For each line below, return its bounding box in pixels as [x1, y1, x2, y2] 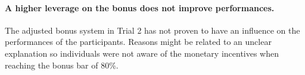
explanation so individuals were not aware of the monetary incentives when [5, 47, 279, 59]
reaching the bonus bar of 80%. [5, 58, 119, 71]
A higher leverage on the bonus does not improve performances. [5, 1, 275, 14]
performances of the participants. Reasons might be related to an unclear [5, 35, 272, 48]
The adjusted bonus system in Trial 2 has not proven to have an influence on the [5, 24, 300, 36]
